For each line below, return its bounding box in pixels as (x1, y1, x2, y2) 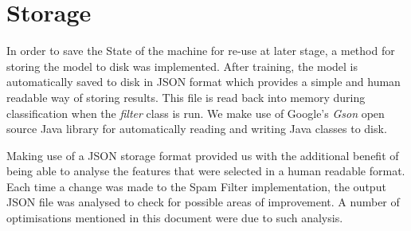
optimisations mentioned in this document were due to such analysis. (6, 209, 343, 226)
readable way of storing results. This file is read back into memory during (6, 88, 366, 105)
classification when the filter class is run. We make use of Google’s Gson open (6, 104, 385, 121)
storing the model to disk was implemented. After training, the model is (6, 57, 358, 74)
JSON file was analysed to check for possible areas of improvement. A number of (6, 194, 400, 210)
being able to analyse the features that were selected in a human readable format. (6, 162, 405, 179)
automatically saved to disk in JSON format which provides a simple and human (6, 73, 401, 90)
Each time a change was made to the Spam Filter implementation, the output (6, 178, 386, 194)
